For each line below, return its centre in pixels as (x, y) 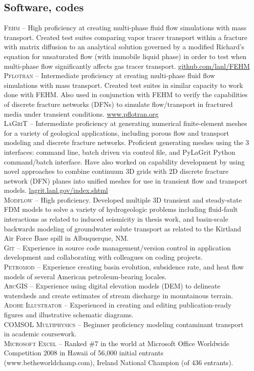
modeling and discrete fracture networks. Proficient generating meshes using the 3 (127, 142)
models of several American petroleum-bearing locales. (85, 276)
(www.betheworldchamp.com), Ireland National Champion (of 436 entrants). (119, 362)
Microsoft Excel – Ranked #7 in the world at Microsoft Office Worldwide (117, 343)
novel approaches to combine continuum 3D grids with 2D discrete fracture (116, 171)
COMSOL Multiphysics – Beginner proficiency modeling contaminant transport (124, 324)
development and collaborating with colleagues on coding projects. (103, 257)
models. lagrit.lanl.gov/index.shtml (56, 190)
